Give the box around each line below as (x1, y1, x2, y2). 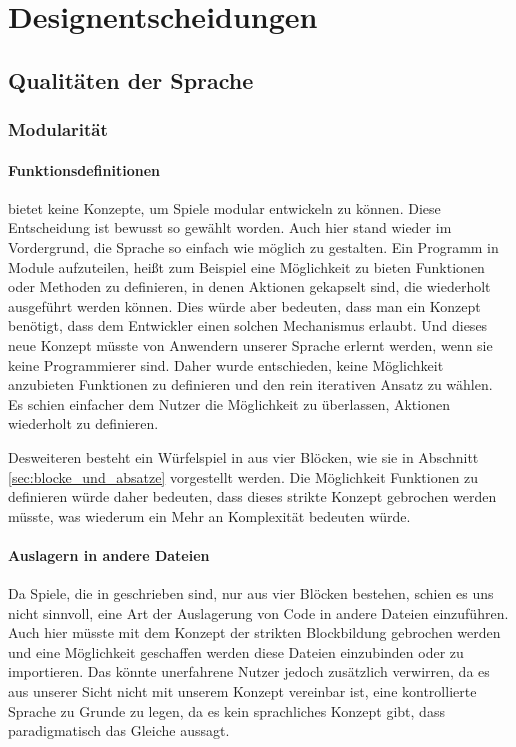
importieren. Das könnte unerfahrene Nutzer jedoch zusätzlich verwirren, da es (8, 661, 490, 682)
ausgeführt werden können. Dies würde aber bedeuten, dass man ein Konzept (8, 295, 481, 316)
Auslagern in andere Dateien (8, 544, 210, 565)
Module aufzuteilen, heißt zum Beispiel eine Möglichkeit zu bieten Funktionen (8, 256, 485, 277)
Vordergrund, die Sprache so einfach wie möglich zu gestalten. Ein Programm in (8, 236, 499, 257)
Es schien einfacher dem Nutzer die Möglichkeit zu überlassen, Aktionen (8, 393, 450, 414)
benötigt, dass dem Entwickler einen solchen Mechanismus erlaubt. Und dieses (8, 315, 488, 336)
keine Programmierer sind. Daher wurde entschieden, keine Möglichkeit (8, 354, 444, 375)
